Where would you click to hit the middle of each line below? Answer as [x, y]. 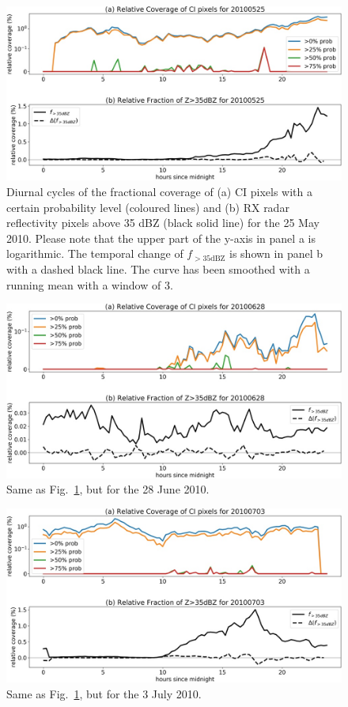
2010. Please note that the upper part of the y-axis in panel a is [161, 238]
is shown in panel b [276, 253]
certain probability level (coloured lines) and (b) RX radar [148, 207]
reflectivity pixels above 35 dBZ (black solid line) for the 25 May [163, 223]
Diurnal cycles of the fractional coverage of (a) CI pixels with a [160, 192]
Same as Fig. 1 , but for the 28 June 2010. [108, 489]
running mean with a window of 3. [90, 284]
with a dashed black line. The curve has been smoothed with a [158, 269]
